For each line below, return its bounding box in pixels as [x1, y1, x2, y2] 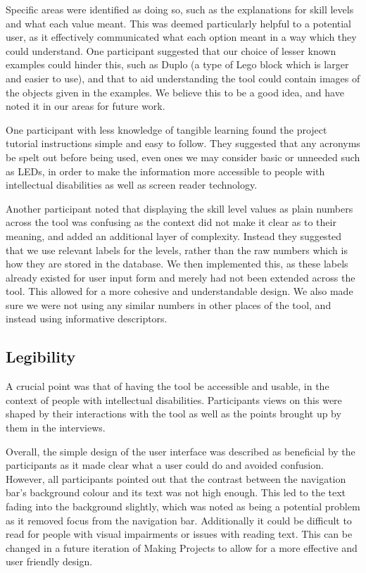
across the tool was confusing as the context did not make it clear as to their [6, 215, 336, 229]
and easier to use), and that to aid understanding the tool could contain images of [6, 70, 360, 85]
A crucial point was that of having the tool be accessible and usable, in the [6, 379, 329, 393]
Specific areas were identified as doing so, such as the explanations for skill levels [6, 2, 354, 16]
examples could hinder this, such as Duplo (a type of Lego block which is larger [6, 57, 349, 72]
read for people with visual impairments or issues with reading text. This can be [6, 527, 353, 541]
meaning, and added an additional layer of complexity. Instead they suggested [6, 228, 342, 243]
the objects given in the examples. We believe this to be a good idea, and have [6, 84, 344, 99]
